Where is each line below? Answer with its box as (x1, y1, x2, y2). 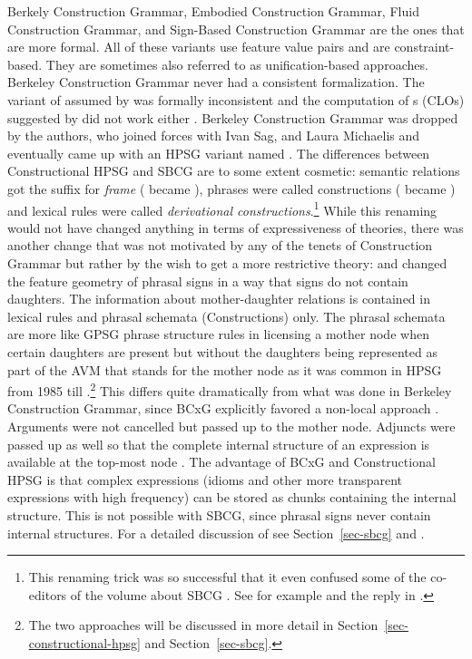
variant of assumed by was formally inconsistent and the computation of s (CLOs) (7, 90, 465, 109)
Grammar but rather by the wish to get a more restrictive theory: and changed (7, 253, 447, 272)
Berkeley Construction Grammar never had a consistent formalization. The (7, 73, 425, 92)
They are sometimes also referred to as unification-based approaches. (45, 54, 428, 73)
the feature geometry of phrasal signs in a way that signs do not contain (7, 271, 408, 290)
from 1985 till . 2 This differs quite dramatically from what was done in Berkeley (7, 379, 452, 400)
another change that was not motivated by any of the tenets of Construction (7, 236, 433, 255)
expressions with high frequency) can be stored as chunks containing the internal (7, 488, 457, 507)
